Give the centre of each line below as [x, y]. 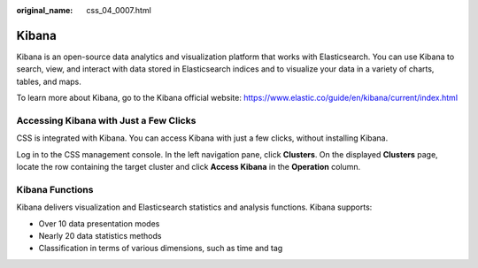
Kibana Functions [55, 189]
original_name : [45, 10]
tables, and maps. [49, 81]
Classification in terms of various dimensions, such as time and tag [161, 249]
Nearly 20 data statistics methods [100, 235]
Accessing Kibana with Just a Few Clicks [106, 120]
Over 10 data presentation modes [99, 223]
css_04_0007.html [119, 10]
